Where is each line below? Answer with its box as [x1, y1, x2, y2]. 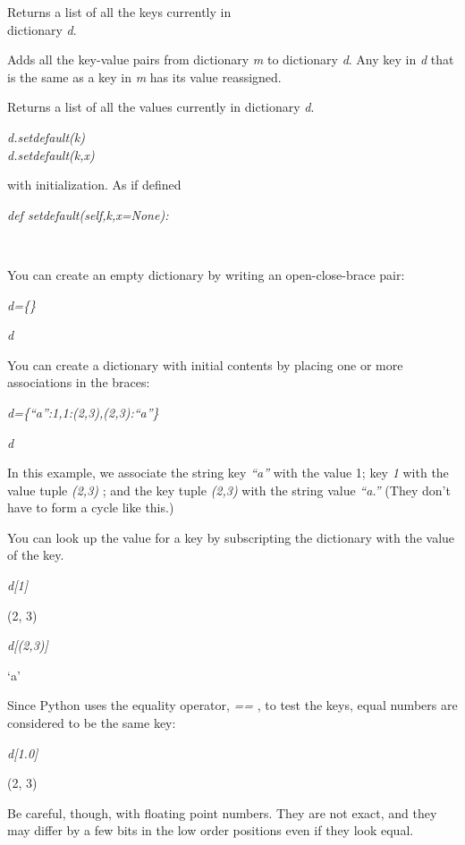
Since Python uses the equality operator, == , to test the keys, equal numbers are [7, 696, 458, 714]
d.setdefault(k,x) [7, 145, 95, 164]
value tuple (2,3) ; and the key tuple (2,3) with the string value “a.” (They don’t [7, 480, 451, 499]
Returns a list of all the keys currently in [7, 3, 232, 21]
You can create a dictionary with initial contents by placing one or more [7, 355, 403, 374]
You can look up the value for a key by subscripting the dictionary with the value [7, 528, 455, 546]
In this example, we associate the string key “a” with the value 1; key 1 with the [7, 463, 449, 482]
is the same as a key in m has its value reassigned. [7, 67, 282, 86]
